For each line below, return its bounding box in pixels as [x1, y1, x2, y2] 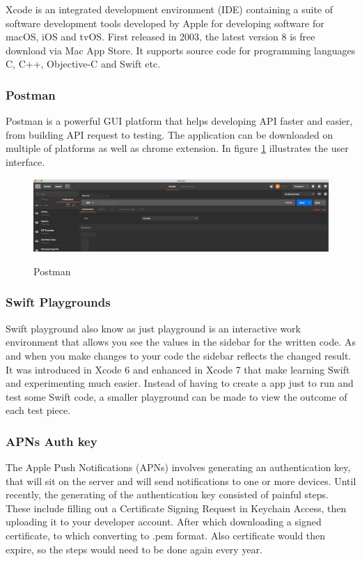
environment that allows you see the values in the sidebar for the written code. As [6, 335, 356, 349]
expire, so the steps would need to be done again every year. [6, 541, 262, 556]
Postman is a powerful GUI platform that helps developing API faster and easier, [6, 114, 353, 128]
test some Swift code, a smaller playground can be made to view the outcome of [6, 389, 347, 404]
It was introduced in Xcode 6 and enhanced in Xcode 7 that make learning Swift [6, 362, 350, 376]
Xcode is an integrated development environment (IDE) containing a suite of [6, 2, 333, 16]
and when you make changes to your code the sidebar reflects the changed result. [6, 348, 352, 362]
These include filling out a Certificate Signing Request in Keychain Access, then [6, 500, 347, 515]
